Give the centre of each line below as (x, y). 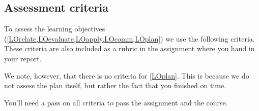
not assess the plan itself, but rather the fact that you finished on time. (115, 85)
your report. (23, 58)
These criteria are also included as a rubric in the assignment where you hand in (129, 48)
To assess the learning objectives (55, 29)
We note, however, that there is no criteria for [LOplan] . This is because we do (127, 75)
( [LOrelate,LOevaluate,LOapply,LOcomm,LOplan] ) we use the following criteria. (129, 38)
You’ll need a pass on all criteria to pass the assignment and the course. (116, 102)
